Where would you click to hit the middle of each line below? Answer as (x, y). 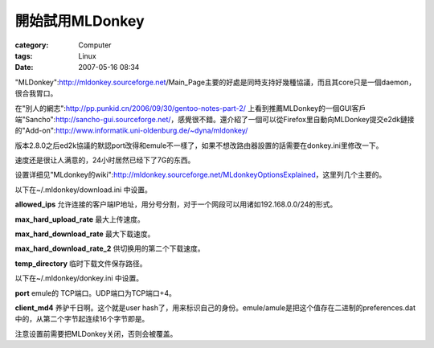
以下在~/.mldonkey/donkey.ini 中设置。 (79, 278)
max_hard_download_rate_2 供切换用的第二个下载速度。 (110, 248)
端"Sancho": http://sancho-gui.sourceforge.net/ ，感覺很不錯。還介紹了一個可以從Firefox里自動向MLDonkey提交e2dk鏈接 (215, 119)
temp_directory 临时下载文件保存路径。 (81, 263)
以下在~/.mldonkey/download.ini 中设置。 (83, 190)
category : (32, 45)
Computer (95, 45)
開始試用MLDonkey (80, 21)
